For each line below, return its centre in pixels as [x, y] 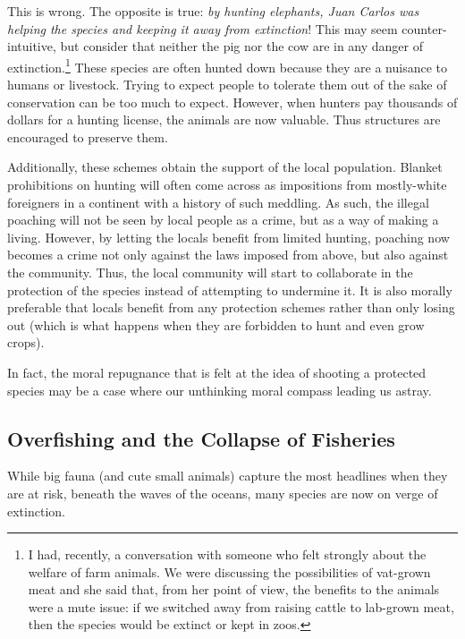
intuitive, [32, 46]
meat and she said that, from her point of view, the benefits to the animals [234, 589]
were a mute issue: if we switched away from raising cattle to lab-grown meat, [241, 606]
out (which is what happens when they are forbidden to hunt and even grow [216, 324]
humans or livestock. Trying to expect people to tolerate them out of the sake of [227, 85]
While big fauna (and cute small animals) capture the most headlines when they [228, 476]
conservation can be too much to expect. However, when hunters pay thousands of [232, 102]
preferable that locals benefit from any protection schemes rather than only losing [231, 307]
